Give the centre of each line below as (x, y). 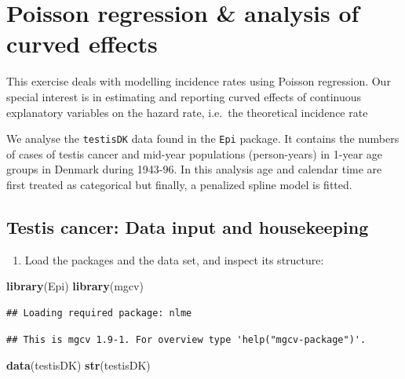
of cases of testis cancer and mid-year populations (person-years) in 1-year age (195, 153)
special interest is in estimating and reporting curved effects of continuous (184, 96)
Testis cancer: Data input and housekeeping (188, 226)
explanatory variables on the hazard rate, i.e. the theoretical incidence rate (187, 112)
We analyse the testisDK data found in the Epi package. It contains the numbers (203, 138)
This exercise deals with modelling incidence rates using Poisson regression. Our (199, 81)
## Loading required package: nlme (99, 313)
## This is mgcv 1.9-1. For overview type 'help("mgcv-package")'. (186, 339)
